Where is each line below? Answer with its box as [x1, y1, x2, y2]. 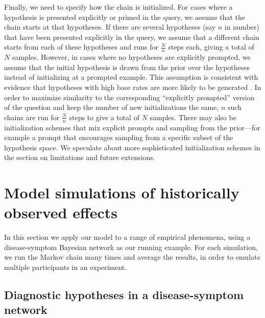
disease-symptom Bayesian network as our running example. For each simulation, [4, 241, 258, 252]
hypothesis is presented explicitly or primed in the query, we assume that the [4, 11, 245, 22]
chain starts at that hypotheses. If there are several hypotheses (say [4, 21, 216, 32]
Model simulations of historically [4, 182, 239, 203]
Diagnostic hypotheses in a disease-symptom [4, 287, 244, 303]
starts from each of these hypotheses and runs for [4, 41, 158, 52]
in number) [224, 21, 259, 32]
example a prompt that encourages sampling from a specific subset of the [4, 132, 233, 143]
